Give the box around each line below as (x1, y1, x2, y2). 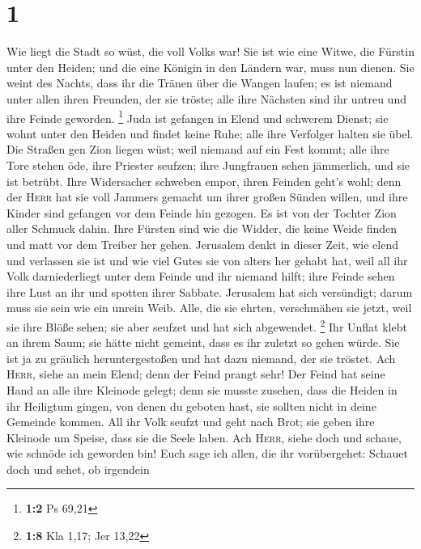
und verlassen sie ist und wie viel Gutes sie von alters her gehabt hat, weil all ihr (6, 251, 408, 268)
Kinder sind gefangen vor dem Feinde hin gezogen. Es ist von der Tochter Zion (6, 204, 397, 221)
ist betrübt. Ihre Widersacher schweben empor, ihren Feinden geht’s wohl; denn (6, 172, 402, 189)
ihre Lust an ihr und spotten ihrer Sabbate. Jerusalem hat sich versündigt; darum (6, 283, 413, 300)
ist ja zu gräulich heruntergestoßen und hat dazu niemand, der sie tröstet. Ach (6, 349, 396, 366)
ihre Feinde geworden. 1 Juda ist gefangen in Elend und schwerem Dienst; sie (6, 107, 389, 126)
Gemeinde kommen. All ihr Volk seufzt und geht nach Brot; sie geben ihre (6, 413, 375, 430)
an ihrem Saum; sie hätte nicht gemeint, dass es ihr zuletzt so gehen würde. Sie (6, 334, 400, 351)
